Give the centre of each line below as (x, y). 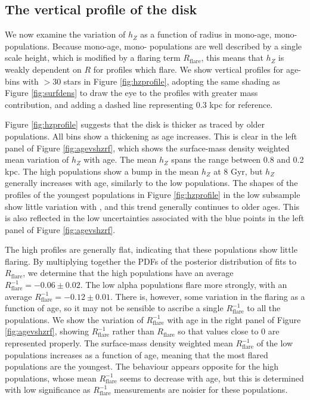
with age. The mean (120, 159)
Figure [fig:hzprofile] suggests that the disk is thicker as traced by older (135, 124)
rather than (133, 331)
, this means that (232, 58)
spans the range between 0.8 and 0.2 (238, 159)
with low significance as (48, 390)
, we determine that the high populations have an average (128, 273)
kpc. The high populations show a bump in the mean (102, 171)
